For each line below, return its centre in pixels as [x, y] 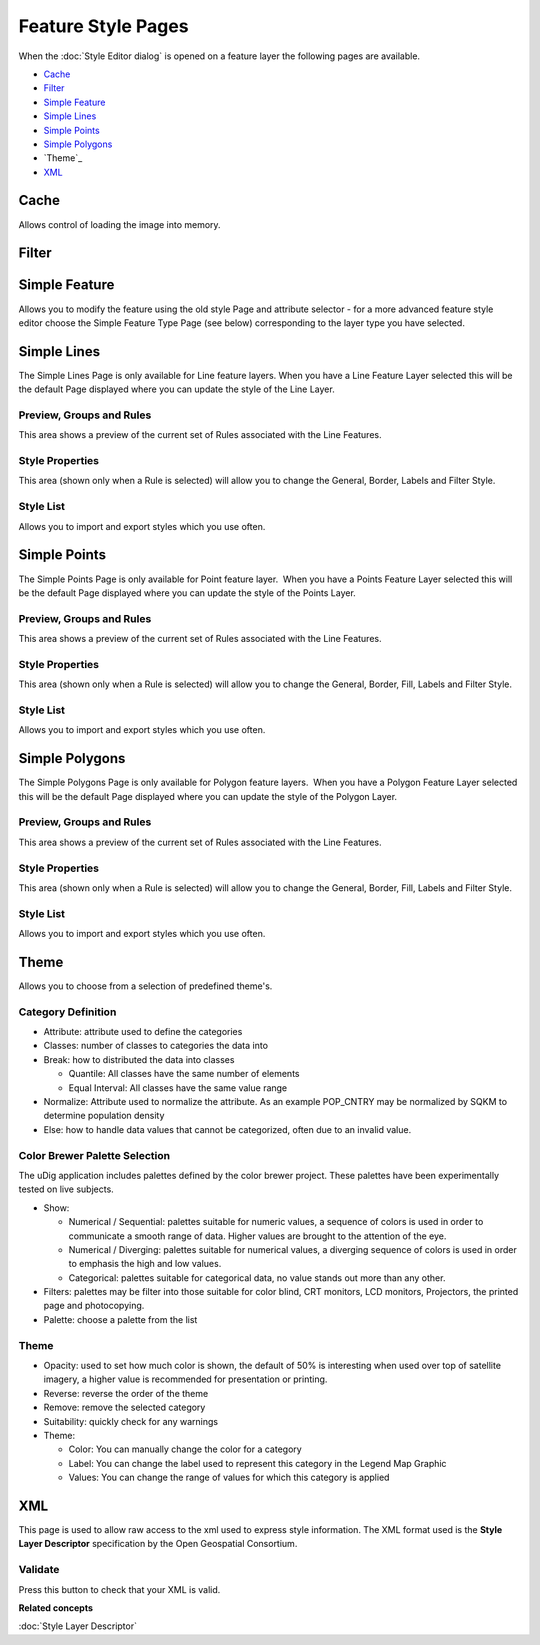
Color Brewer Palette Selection [94, 1155]
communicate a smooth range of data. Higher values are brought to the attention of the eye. [257, 1236]
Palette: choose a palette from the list [120, 1319]
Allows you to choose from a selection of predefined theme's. [145, 986]
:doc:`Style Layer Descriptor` [77, 1626]
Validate [39, 1570]
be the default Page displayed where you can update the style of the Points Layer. [187, 592]
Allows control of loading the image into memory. [119, 224]
